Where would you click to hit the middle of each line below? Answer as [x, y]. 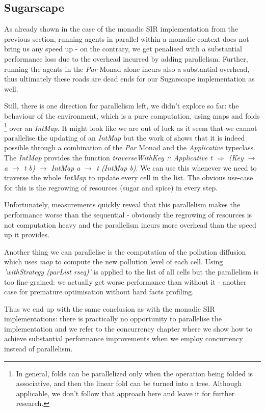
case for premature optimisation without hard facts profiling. [99, 292]
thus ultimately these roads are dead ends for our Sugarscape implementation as [129, 79]
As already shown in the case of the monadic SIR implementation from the [121, 29]
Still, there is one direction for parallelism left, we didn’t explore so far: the [122, 106]
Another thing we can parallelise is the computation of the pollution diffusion [125, 251]
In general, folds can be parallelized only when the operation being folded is [135, 373]
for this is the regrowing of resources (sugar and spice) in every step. [111, 187]
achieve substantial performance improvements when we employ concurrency [124, 338]
